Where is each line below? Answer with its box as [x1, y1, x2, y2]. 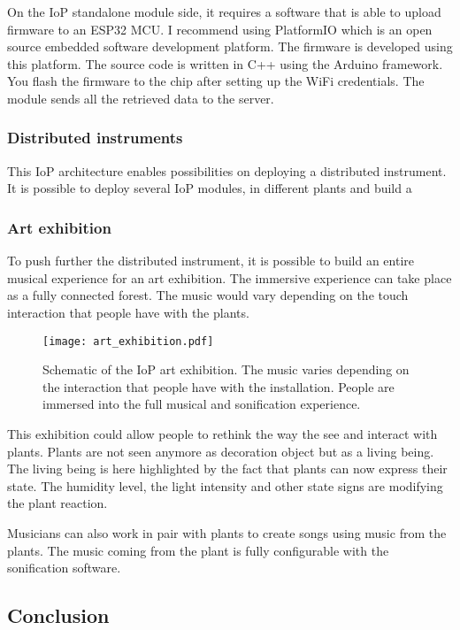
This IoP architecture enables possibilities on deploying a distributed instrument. [7, 161, 447, 180]
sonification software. [7, 558, 121, 577]
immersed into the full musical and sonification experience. [42, 395, 361, 413]
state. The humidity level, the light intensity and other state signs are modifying [7, 476, 443, 495]
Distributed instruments [7, 127, 183, 149]
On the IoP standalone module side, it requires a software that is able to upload [7, 3, 441, 20]
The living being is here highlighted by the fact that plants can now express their [7, 459, 448, 478]
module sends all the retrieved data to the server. [7, 88, 274, 107]
